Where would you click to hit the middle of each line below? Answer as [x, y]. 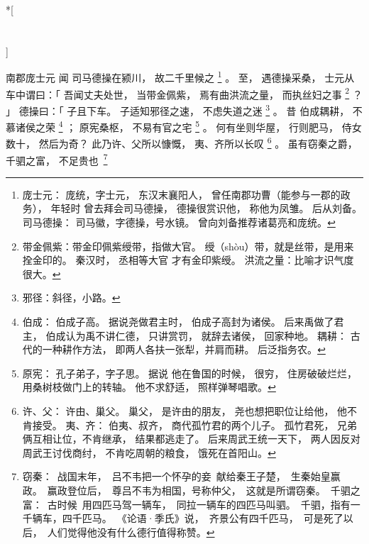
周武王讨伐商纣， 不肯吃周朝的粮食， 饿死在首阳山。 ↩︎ [149, 452]
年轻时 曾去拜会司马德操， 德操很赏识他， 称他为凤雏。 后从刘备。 [206, 208]
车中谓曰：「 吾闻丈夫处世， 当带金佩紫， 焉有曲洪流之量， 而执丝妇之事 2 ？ [184, 93]
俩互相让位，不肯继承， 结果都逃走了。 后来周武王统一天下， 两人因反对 [191, 439]
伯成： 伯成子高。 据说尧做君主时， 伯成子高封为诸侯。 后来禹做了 [178, 322]
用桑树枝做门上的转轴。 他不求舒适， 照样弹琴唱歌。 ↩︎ [149, 387]
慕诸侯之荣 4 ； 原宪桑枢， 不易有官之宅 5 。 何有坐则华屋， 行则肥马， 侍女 [184, 126]
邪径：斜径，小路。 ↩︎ [71, 298]
